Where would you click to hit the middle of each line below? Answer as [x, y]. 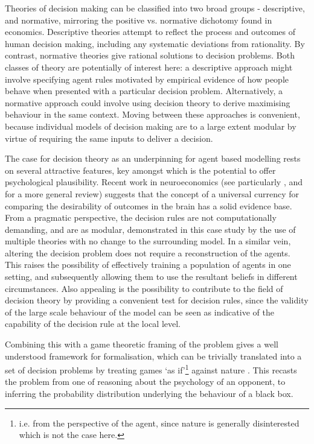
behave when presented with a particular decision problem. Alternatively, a [144, 91]
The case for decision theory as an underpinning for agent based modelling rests [153, 158]
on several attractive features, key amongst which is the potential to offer [140, 170]
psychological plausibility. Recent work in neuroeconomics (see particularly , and [154, 182]
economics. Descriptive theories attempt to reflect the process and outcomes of [150, 32]
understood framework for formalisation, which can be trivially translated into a [153, 356]
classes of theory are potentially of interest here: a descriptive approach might [149, 67]
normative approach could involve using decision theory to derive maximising [148, 102]
